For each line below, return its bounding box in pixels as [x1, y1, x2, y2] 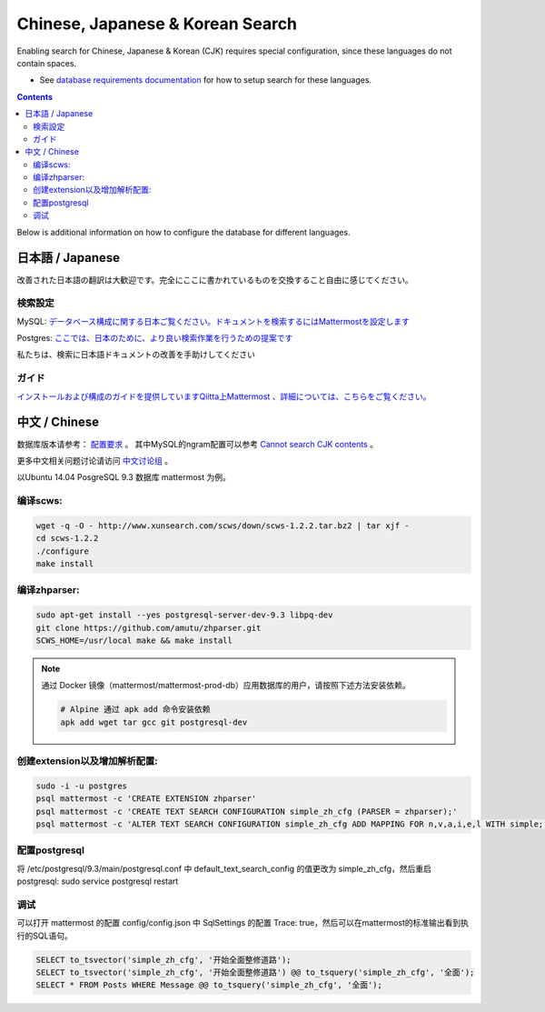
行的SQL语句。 [16, 930, 73, 941]
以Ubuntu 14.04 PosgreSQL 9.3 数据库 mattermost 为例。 [16, 472, 231, 483]
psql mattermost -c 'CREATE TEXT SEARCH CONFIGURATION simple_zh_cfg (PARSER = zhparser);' [35, 806, 458, 817]
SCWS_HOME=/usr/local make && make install [35, 635, 233, 646]
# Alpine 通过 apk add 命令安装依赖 [60, 705, 211, 715]
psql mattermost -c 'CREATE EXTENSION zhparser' [35, 794, 257, 804]
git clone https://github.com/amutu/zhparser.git [35, 623, 262, 633]
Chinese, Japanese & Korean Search [16, 14, 298, 34]
